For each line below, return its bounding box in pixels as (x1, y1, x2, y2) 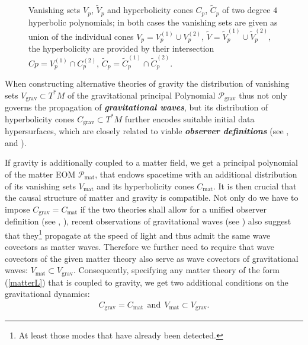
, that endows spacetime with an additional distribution (95, 167, 297, 180)
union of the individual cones (28, 30, 134, 42)
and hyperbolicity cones (107, 4, 193, 16)
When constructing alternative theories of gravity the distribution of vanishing (5, 77, 290, 90)
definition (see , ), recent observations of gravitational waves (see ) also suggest (5, 215, 291, 227)
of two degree (222, 4, 271, 16)
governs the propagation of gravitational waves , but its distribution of (5, 101, 268, 113)
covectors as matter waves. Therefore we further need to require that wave (5, 240, 275, 253)
